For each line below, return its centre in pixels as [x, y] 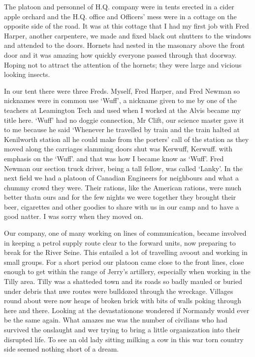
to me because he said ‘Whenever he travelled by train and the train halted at [122, 129]
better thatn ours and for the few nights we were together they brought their [120, 197]
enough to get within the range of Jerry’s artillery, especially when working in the [127, 271]
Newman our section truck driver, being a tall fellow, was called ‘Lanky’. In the [123, 168]
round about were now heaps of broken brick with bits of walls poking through [123, 301]
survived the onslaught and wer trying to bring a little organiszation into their [122, 329]
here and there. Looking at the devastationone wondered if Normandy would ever [127, 310]
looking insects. [27, 74]
